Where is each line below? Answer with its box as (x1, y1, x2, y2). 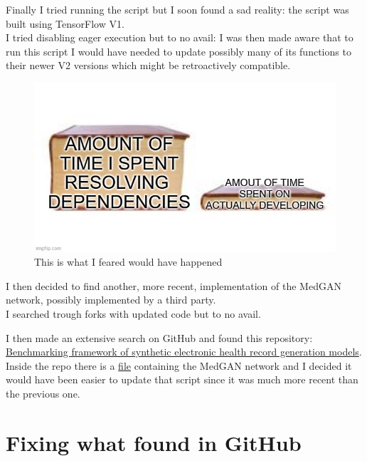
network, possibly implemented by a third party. (6, 292, 216, 307)
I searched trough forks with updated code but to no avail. (6, 306, 261, 321)
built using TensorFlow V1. (6, 16, 124, 31)
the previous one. (6, 386, 80, 401)
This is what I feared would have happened (34, 254, 223, 269)
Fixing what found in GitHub (6, 428, 302, 457)
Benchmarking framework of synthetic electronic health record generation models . (6, 344, 362, 359)
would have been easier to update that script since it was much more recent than (6, 372, 358, 387)
